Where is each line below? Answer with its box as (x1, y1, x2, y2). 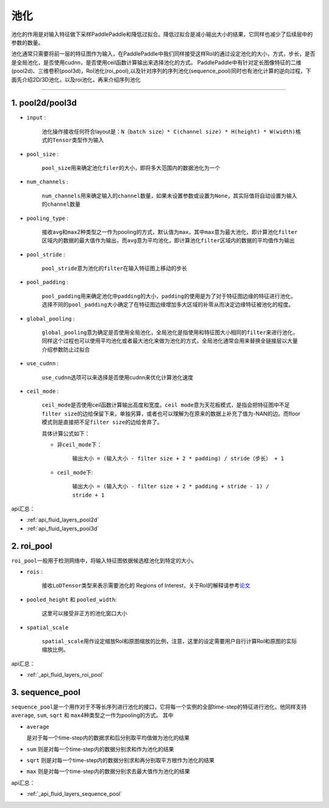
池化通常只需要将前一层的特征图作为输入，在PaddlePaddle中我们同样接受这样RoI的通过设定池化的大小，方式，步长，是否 (11, 50, 316, 57)
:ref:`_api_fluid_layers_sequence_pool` (26, 790, 122, 798)
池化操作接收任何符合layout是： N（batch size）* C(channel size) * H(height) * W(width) (41, 128, 295, 135)
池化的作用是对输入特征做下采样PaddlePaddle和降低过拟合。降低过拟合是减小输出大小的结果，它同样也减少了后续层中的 (11, 31, 313, 38)
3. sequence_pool (11, 687, 80, 697)
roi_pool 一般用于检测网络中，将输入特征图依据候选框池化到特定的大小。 (11, 556, 197, 564)
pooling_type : (26, 214, 69, 222)
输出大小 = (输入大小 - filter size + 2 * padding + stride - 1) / (72, 483, 269, 490)
